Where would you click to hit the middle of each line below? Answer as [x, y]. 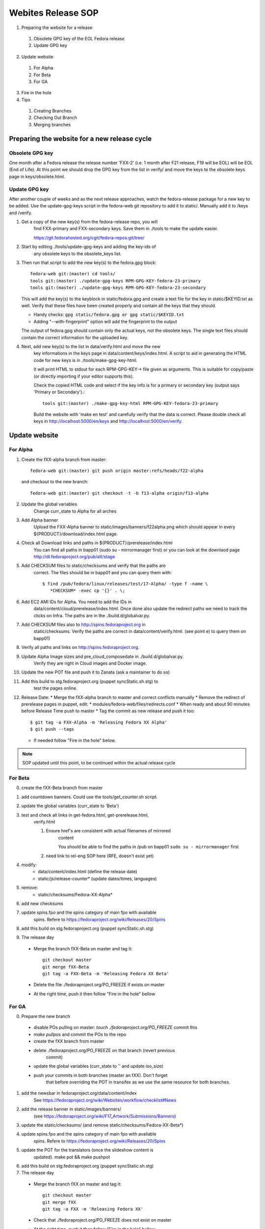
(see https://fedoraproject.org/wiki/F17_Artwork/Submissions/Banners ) [105, 1116]
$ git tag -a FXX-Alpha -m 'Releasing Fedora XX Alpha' [99, 722]
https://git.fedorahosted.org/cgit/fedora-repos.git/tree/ [89, 237]
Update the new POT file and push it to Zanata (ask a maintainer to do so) [96, 672]
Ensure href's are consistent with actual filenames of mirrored [108, 831]
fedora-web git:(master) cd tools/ [73, 274]
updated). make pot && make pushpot [72, 1157]
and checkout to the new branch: [55, 482]
